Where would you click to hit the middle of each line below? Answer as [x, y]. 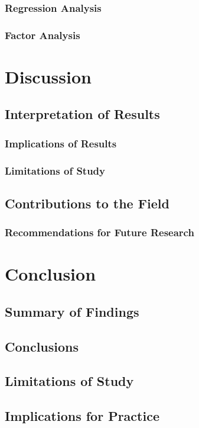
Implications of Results [61, 143]
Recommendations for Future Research [99, 232]
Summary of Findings [72, 311]
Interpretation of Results [82, 114]
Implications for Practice [82, 416]
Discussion [48, 76]
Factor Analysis [43, 35]
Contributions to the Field [87, 203]
